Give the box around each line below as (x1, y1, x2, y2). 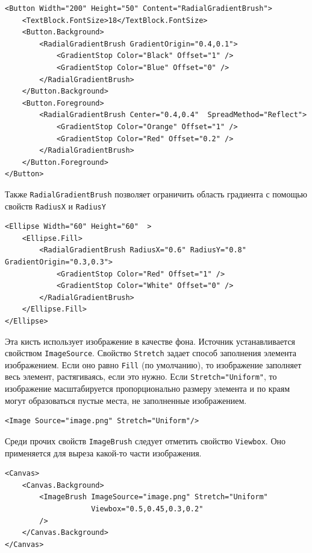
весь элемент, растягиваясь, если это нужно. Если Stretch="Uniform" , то (5, 370, 277, 383)
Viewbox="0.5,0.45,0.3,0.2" (91, 504, 204, 513)
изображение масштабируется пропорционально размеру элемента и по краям (5, 382, 290, 395)
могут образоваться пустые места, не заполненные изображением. (5, 394, 247, 406)
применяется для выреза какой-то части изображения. (5, 446, 202, 459)
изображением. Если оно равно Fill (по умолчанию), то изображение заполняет (5, 358, 302, 371)
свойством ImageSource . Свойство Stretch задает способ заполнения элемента (5, 347, 297, 359)
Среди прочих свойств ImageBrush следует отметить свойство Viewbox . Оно (5, 434, 286, 447)
